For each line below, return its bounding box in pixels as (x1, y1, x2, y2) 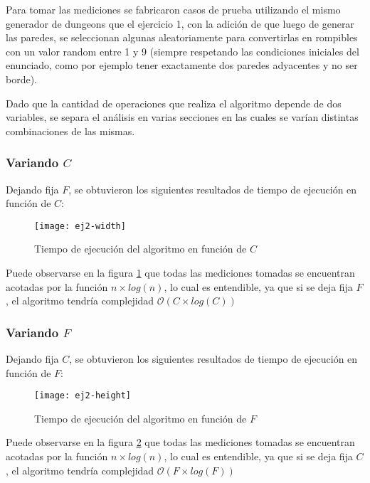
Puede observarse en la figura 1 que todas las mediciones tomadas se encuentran (6, 265, 355, 280)
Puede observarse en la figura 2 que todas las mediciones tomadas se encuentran (6, 435, 355, 450)
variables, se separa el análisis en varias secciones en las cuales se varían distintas (6, 110, 359, 124)
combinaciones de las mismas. (6, 123, 135, 138)
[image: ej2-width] (34, 221, 126, 231)
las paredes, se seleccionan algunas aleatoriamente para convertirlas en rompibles (6, 30, 358, 45)
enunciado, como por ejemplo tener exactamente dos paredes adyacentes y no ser (6, 58, 358, 73)
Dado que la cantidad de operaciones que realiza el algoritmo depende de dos (6, 95, 342, 110)
